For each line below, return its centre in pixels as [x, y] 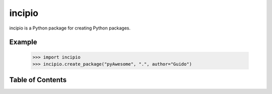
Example [23, 42]
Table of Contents [38, 80]
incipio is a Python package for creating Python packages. [70, 28]
